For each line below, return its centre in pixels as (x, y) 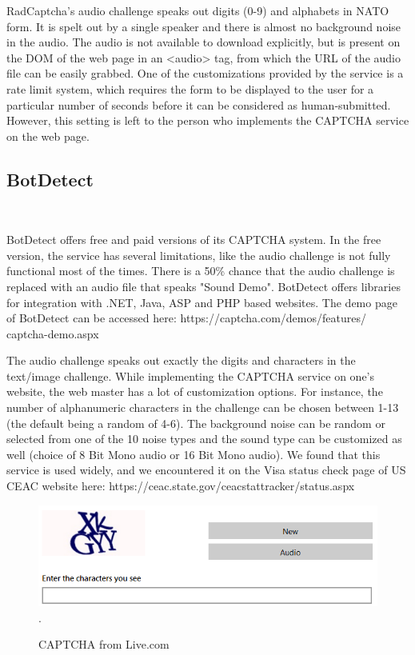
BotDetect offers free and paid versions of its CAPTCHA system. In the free (194, 240)
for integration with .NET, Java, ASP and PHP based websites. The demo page (202, 302)
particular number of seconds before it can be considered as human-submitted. (199, 104)
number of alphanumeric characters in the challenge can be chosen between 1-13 (203, 407)
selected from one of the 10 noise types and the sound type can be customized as (204, 439)
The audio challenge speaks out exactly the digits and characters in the (181, 360)
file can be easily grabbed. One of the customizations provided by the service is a (205, 73)
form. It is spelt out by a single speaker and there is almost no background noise (204, 26)
